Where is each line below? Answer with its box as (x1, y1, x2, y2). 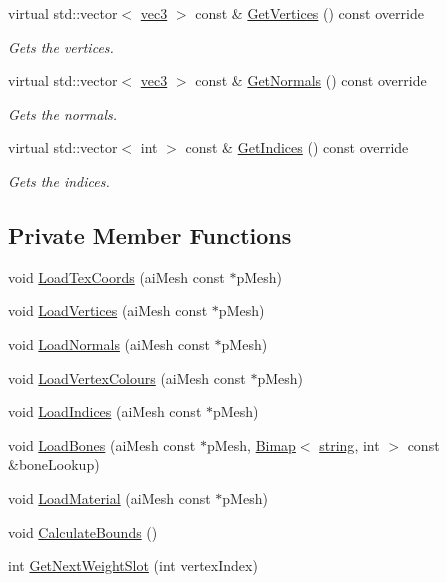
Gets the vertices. (8, 36, 114, 57)
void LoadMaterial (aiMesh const (8, 487, 211, 508)
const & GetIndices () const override (185, 137, 409, 158)
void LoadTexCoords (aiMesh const (8, 266, 225, 287)
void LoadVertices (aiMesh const (8, 300, 208, 321)
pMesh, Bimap (206, 434, 296, 455)
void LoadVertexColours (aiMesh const (8, 367, 246, 388)
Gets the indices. (8, 170, 110, 191)
